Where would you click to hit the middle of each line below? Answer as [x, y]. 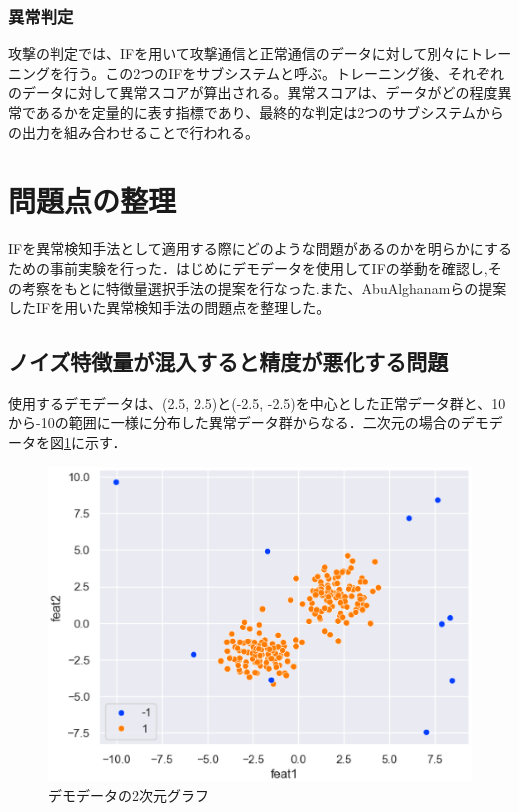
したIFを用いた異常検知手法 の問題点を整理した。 [169, 307]
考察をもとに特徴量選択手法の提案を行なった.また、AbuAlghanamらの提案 [264, 287]
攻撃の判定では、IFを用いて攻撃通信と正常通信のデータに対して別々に [239, 53]
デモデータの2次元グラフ [128, 794]
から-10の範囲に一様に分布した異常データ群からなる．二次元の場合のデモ [248, 422]
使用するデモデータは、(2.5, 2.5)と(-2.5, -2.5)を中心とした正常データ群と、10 [257, 402]
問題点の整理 [92, 200]
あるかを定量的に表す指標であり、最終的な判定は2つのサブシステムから [269, 112]
